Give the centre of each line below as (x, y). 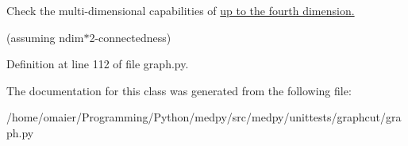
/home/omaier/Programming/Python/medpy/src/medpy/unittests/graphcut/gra (204, 117)
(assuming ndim (45, 37)
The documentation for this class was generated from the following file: (179, 90)
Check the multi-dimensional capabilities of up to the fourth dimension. (181, 10)
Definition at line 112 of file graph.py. (98, 64)
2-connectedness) (130, 37)
